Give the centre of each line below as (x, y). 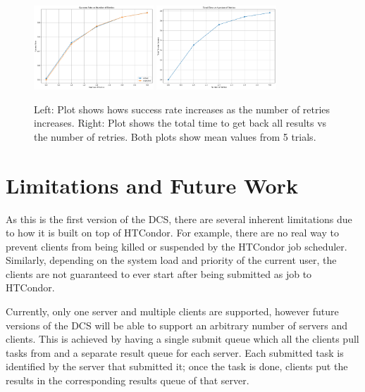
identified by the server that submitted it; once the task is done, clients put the (177, 366)
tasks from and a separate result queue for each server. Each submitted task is (175, 352)
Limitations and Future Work (152, 185)
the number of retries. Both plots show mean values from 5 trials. (175, 136)
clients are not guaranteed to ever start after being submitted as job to (159, 273)
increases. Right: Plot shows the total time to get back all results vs (180, 123)
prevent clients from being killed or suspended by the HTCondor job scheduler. (177, 246)
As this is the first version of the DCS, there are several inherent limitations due (179, 219)
